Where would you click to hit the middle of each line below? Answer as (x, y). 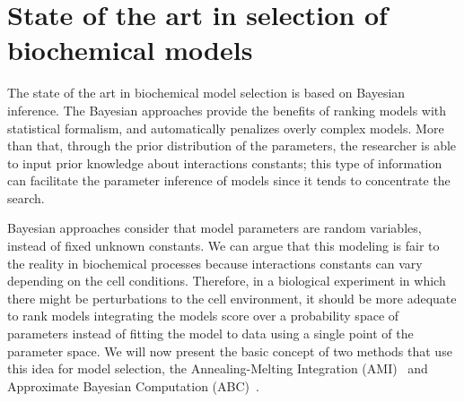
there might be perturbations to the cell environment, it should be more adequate (232, 298)
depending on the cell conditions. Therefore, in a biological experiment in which (227, 281)
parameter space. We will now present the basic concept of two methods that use (230, 351)
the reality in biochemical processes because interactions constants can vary (215, 263)
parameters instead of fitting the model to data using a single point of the (210, 334)
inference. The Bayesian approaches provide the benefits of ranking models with (227, 110)
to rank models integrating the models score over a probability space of (203, 316)
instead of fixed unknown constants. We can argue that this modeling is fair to (223, 246)
